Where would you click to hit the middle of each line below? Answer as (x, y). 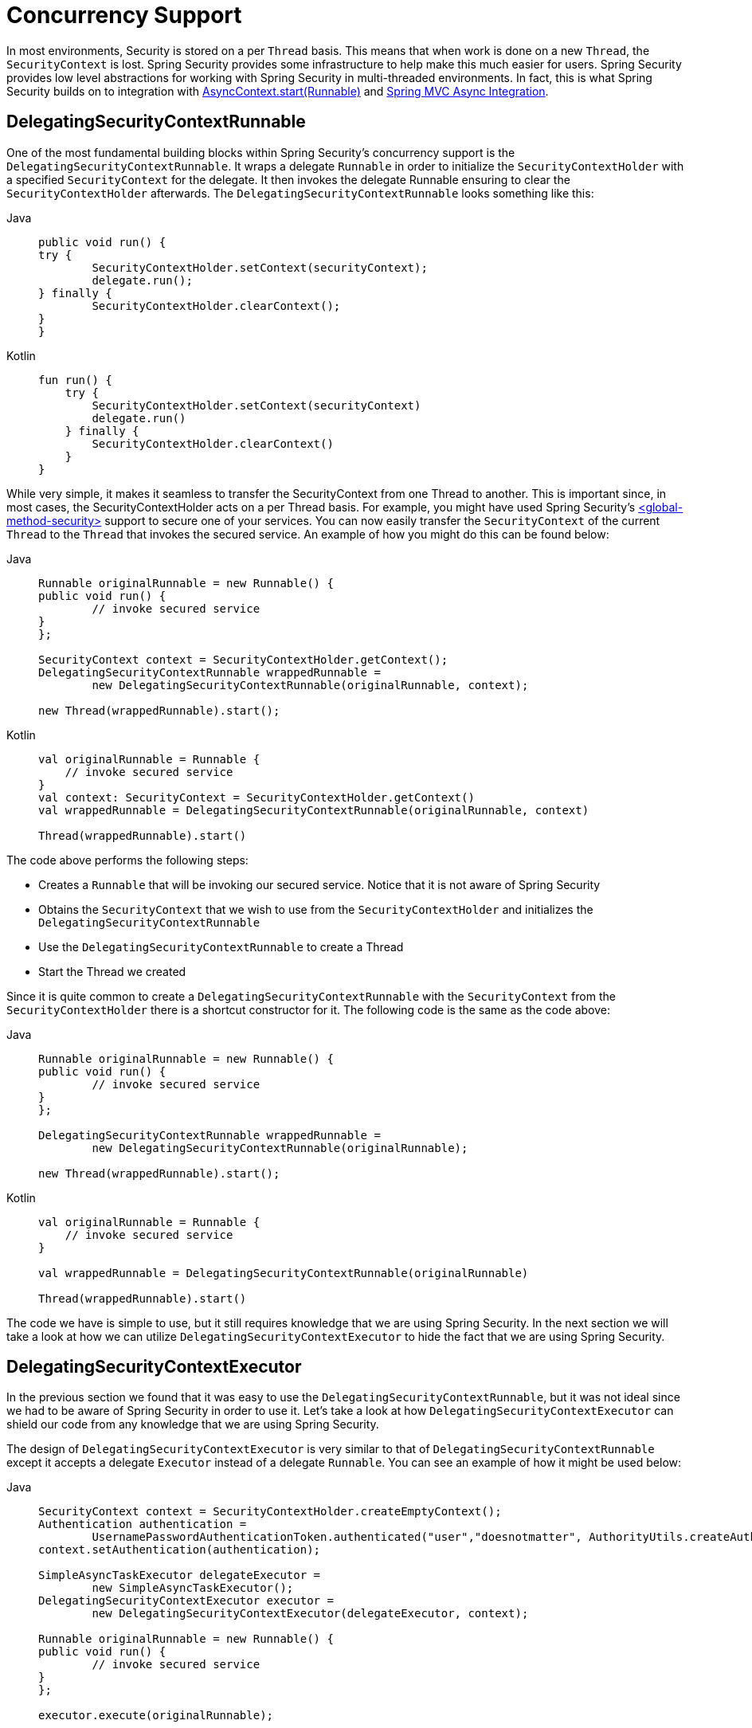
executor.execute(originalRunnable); (156, 1716)
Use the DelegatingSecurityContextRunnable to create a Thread (221, 946)
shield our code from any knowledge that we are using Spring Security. (193, 1424)
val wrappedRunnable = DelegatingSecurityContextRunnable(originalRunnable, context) (314, 810)
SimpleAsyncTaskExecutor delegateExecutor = (180, 1575)
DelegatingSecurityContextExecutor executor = (186, 1601)
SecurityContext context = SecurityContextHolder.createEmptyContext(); (270, 1512)
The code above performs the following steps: (127, 860)
